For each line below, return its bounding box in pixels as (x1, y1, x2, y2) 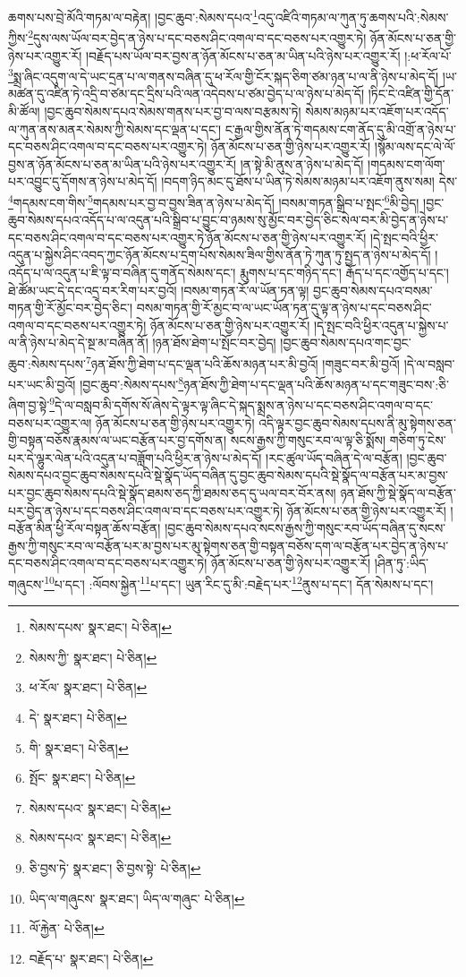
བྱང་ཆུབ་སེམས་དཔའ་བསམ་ (313, 280, 433, 299)
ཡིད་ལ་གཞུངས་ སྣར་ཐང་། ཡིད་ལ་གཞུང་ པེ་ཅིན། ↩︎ (29, 888, 245, 907)
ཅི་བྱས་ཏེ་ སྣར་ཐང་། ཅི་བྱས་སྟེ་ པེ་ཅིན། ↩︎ (29, 859, 201, 877)
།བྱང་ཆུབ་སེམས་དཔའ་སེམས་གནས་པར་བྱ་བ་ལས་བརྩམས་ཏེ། (44, 101, 301, 120)
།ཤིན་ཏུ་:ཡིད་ (374, 553, 429, 572)
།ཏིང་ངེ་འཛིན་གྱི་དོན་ (368, 84, 454, 103)
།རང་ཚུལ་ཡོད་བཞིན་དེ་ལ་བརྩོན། (266, 448, 402, 467)
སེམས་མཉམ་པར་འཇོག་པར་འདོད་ (305, 101, 449, 120)
